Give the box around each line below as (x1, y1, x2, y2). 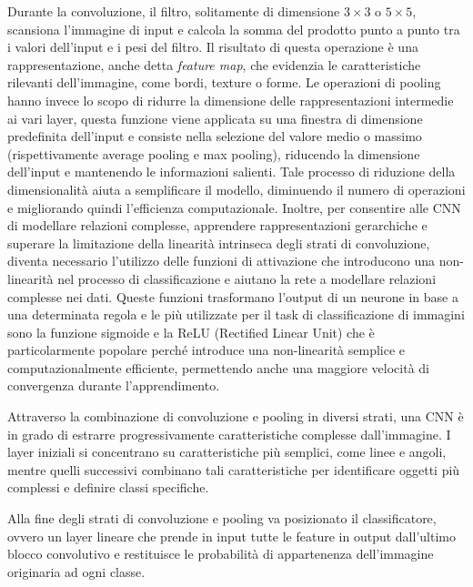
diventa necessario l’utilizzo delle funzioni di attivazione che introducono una (7, 251, 436, 270)
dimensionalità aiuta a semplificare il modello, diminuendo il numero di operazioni (7, 179, 466, 198)
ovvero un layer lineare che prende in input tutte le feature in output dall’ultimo (7, 526, 456, 545)
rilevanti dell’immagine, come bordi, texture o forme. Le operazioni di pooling (7, 73, 441, 92)
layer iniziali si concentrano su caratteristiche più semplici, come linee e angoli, (7, 442, 447, 461)
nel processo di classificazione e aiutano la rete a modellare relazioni (57, 268, 437, 288)
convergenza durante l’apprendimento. (7, 376, 220, 395)
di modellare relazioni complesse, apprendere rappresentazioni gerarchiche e (7, 216, 428, 235)
